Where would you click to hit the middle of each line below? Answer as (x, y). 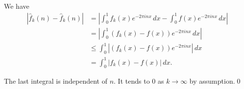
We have (17, 6)
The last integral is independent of (56, 81)
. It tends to (132, 81)
